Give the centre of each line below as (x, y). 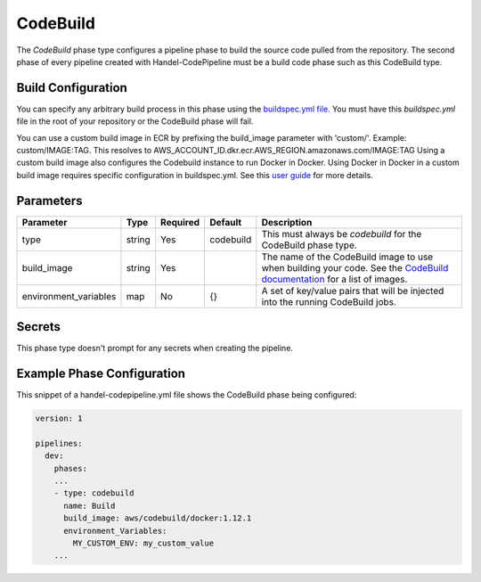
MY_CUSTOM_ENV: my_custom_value (143, 543)
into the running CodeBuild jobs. (329, 301)
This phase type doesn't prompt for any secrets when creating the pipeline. (155, 348)
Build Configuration (72, 88)
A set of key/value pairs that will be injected (353, 291)
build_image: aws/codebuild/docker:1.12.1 (158, 518)
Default (226, 222)
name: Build (90, 505)
